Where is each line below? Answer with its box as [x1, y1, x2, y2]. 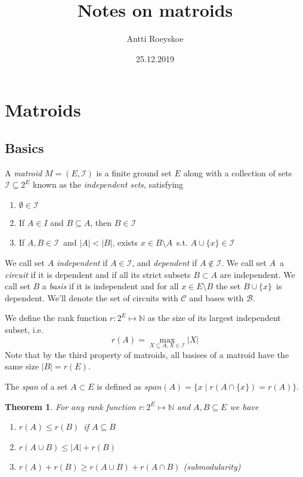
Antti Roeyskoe [126, 32, 184, 45]
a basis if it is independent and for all [42, 280, 179, 292]
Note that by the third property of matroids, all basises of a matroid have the [5, 348, 289, 360]
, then [90, 216, 112, 228]
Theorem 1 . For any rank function [5, 400, 136, 412]
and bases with [189, 291, 244, 304]
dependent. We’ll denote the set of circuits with [5, 291, 178, 304]
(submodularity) [183, 460, 241, 472]
